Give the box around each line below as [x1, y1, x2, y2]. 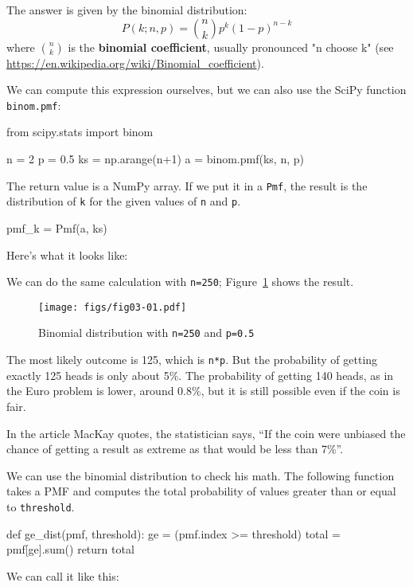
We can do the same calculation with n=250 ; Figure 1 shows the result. [6, 273, 354, 290]
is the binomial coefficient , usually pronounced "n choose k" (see [68, 38, 394, 55]
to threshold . [6, 498, 75, 515]
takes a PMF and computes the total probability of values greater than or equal [6, 483, 396, 499]
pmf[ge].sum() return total [6, 541, 134, 558]
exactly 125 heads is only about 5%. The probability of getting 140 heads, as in [6, 366, 394, 383]
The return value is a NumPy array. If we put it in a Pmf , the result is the [6, 177, 368, 194]
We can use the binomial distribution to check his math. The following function [6, 467, 395, 483]
